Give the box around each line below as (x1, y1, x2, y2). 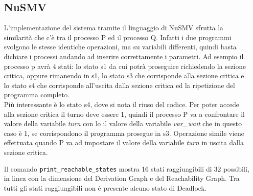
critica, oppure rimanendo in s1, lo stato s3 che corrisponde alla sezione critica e (4, 70, 244, 81)
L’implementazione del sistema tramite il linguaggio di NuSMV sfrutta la (4, 22, 224, 33)
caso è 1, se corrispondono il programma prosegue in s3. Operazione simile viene (4, 128, 245, 138)
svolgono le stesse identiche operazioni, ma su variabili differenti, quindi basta (4, 42, 237, 52)
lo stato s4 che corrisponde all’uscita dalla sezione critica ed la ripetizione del (4, 80, 235, 90)
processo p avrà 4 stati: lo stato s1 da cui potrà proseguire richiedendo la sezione (4, 61, 246, 71)
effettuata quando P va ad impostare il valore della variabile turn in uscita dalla (4, 137, 244, 148)
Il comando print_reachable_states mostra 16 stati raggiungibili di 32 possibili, (4, 163, 250, 174)
